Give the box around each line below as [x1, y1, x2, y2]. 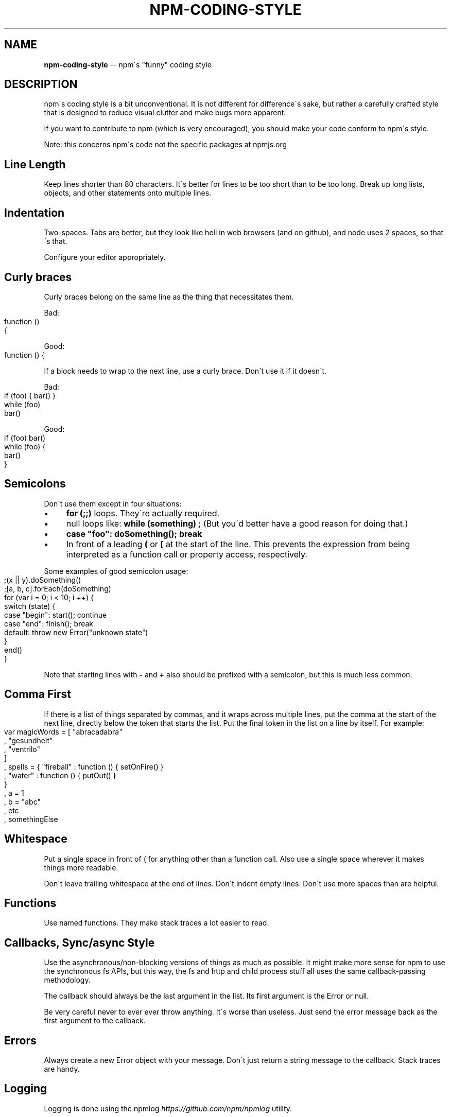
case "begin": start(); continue [4, 610, 107, 619]
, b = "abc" [4, 797, 41, 806]
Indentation [4, 206, 65, 219]
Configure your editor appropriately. [44, 253, 166, 262]
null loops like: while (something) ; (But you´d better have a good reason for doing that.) [66, 518, 408, 529]
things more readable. [44, 863, 118, 872]
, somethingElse [4, 814, 58, 824]
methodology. [44, 975, 91, 985]
